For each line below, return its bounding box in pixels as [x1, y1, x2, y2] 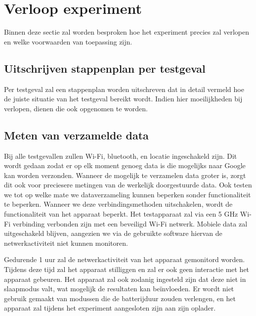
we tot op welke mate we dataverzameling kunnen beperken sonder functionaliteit [4, 189, 251, 199]
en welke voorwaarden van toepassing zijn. [4, 36, 132, 46]
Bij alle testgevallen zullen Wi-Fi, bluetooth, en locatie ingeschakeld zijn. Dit [4, 150, 237, 161]
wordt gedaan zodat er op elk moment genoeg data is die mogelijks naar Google [4, 160, 246, 171]
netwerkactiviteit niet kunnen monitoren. [4, 237, 128, 248]
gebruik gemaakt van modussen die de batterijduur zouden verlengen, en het [4, 293, 236, 303]
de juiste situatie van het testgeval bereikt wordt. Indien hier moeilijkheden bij [4, 93, 243, 104]
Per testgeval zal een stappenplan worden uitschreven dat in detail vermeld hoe [4, 84, 244, 94]
